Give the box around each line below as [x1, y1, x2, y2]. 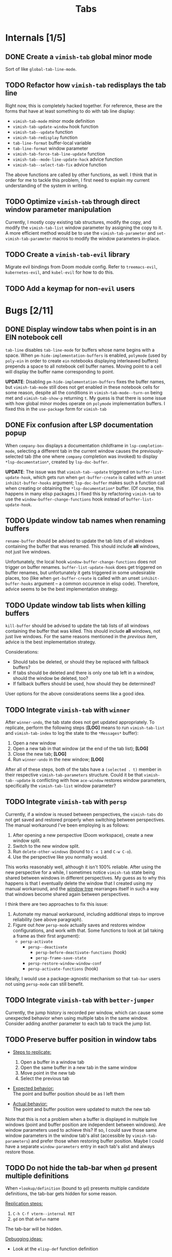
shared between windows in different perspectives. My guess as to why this [5, 874, 166, 881]
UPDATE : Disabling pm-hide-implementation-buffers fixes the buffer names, [5, 378, 165, 385]
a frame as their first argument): [12, 932, 80, 939]
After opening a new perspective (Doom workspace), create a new [12, 832, 154, 838]
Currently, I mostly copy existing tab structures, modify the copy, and [5, 219, 151, 225]
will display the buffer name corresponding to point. [5, 368, 114, 375]
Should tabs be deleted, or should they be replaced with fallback [12, 659, 149, 665]
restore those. [5, 1149, 35, 1155]
